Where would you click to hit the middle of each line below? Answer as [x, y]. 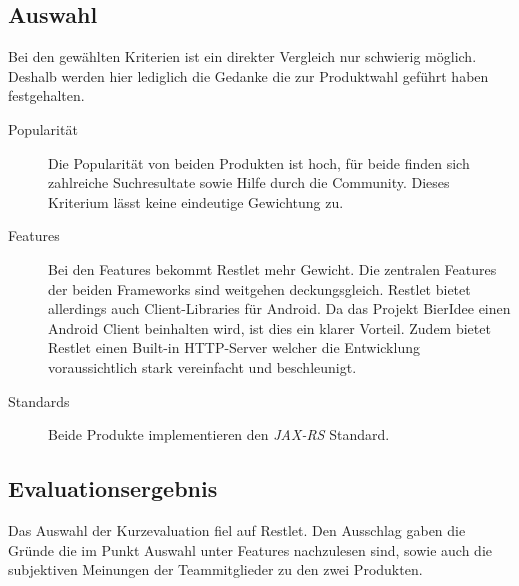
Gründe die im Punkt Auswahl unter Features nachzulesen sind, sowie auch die [250, 549]
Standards [39, 400]
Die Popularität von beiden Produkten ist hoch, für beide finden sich [259, 162]
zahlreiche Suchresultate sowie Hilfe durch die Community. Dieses [249, 182]
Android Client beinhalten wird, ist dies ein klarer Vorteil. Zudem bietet [269, 327]
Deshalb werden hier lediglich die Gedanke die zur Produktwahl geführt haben [248, 75]
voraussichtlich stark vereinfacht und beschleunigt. [202, 366]
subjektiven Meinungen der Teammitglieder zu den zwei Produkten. [215, 569]
